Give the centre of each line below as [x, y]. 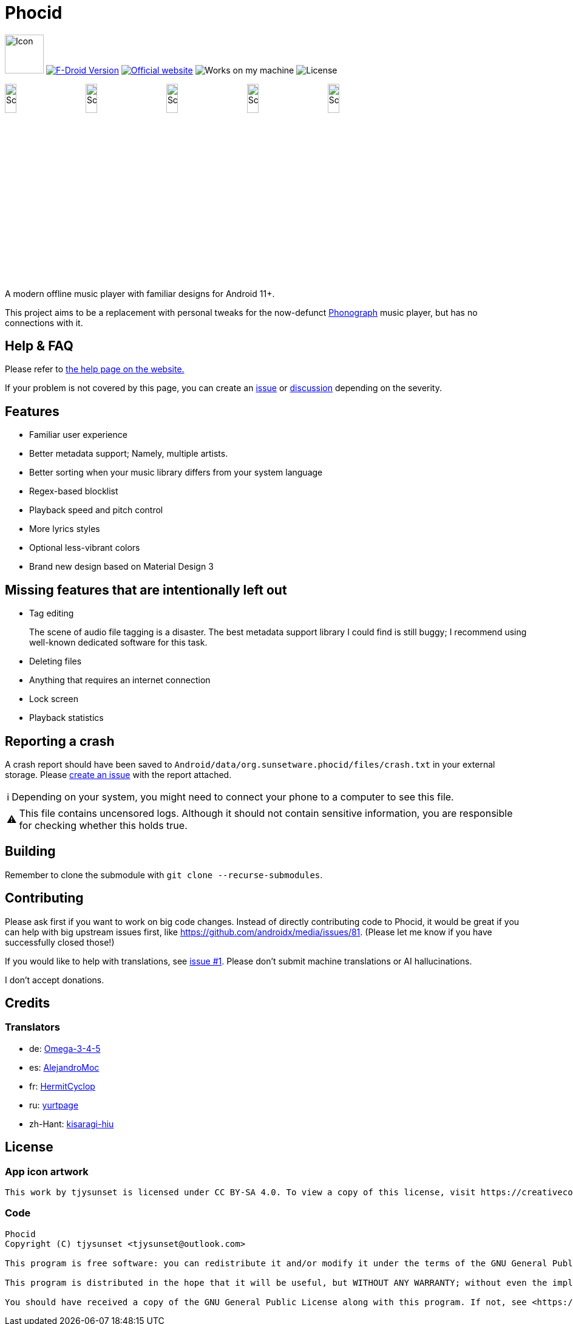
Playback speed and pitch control [96, 510]
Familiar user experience [78, 435]
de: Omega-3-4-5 [65, 1048]
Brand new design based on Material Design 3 [121, 567]
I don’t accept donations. [55, 980]
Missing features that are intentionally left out [146, 590]
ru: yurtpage [54, 1105]
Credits [28, 1003]
